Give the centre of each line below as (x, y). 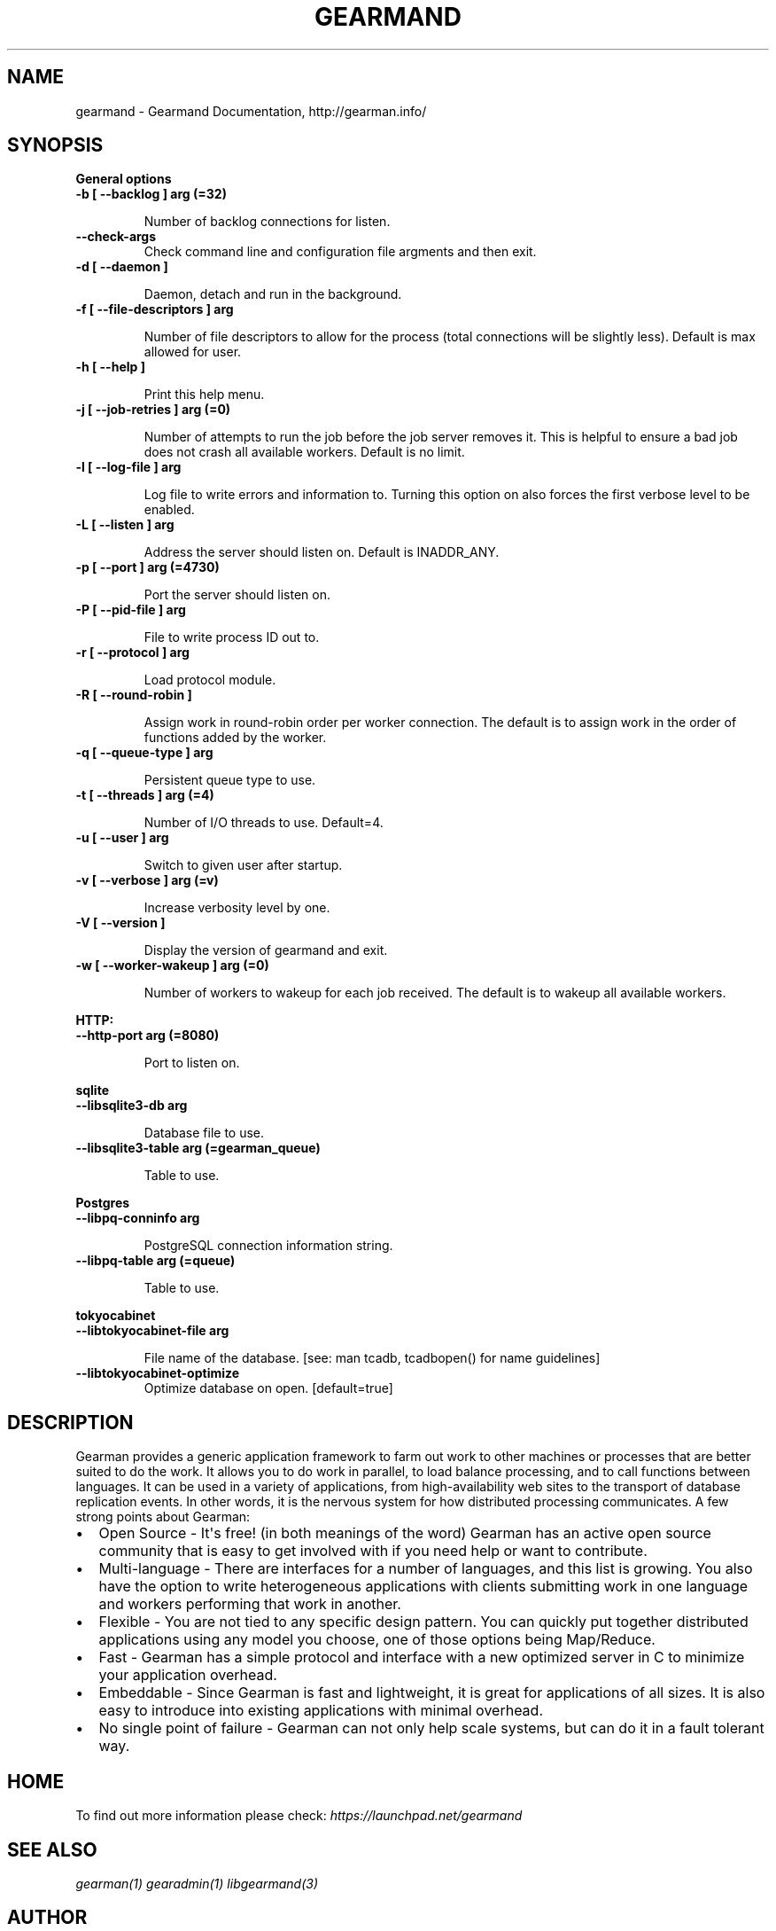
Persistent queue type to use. (230, 780)
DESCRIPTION (70, 1422)
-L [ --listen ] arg (125, 525)
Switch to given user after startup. (243, 865)
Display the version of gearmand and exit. (266, 950)
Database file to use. (204, 1133)
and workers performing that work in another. (250, 1604)
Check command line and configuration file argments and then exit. (340, 252)
